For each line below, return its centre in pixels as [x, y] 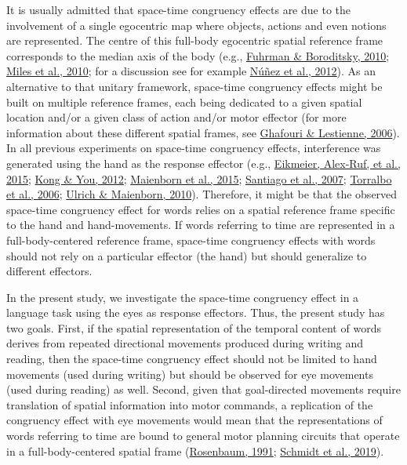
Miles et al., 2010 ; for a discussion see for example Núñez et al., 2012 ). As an [191, 71]
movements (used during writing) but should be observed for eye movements [190, 374]
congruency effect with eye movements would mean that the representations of [194, 420]
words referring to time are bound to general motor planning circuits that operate [203, 436]
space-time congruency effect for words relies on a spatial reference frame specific [201, 209]
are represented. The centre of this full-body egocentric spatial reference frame [195, 40]
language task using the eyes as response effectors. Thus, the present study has [196, 312]
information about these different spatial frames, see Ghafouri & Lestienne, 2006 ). [203, 132]
